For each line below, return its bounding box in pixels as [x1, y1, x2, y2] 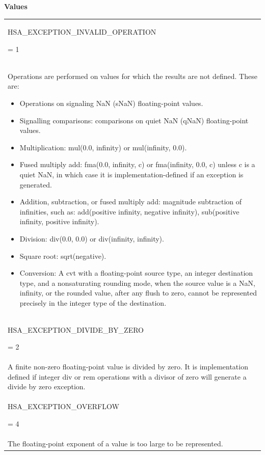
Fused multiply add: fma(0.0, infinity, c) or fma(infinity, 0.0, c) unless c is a [19, 159, 255, 170]
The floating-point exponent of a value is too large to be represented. [8, 438, 223, 448]
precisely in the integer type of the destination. [19, 297, 167, 308]
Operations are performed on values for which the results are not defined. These [8, 70, 257, 81]
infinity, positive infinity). [19, 216, 99, 227]
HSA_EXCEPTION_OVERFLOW [8, 401, 119, 412]
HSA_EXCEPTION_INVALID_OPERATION [8, 26, 156, 37]
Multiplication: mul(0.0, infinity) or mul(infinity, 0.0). [19, 142, 187, 152]
